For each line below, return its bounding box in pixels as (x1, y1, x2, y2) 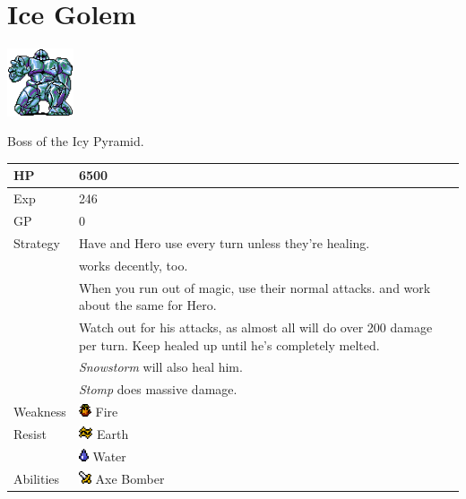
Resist (13, 425, 47, 443)
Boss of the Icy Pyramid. (7, 132, 144, 151)
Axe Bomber (95, 469, 165, 487)
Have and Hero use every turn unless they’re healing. (78, 233, 370, 252)
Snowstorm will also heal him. (78, 357, 243, 376)
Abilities (13, 469, 60, 487)
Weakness (13, 402, 66, 421)
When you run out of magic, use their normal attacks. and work (78, 278, 431, 297)
